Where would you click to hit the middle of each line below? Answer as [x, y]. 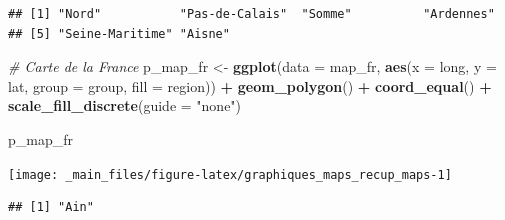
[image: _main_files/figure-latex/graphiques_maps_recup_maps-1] [230, 174]
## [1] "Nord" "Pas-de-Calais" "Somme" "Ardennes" [251, 14]
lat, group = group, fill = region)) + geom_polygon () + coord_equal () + [250, 85]
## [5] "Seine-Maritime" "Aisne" [119, 33]
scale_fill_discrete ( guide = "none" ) [125, 105]
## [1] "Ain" [51, 207]
